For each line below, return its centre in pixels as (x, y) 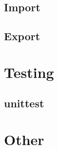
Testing (29, 72)
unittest (24, 103)
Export (22, 36)
